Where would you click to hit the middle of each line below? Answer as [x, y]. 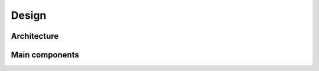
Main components [45, 55]
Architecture [35, 36]
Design [29, 15]
